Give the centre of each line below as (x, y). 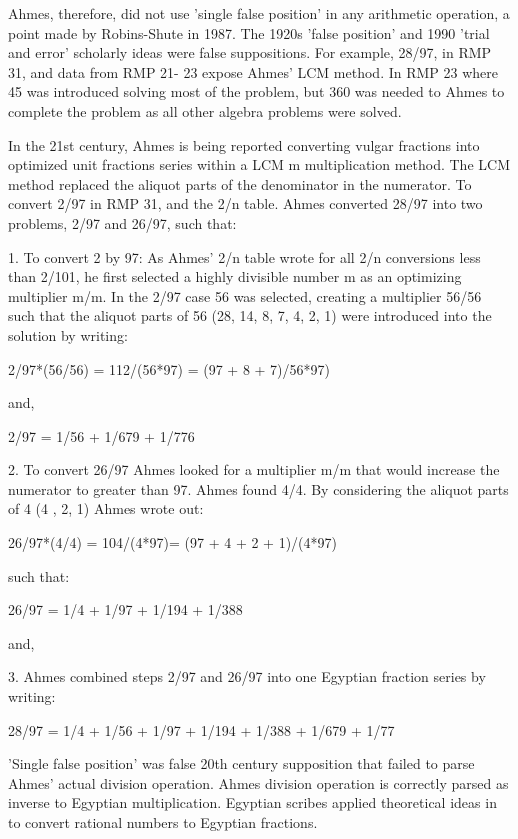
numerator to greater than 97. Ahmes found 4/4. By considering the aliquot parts (258, 488)
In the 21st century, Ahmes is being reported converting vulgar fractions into (244, 144)
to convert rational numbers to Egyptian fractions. (163, 822)
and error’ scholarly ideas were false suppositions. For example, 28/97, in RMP (250, 52)
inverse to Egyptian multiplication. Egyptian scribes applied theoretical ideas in (252, 802)
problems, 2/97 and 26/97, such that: (122, 222)
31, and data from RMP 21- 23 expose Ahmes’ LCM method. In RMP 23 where (253, 71)
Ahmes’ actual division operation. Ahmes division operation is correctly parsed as (258, 782)
